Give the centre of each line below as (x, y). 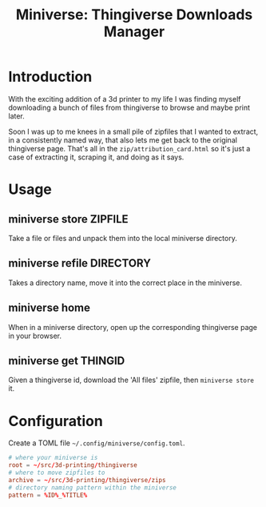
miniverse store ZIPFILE (69, 219)
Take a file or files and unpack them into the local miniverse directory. (123, 238)
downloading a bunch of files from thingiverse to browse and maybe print (129, 107)
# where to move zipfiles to (57, 473)
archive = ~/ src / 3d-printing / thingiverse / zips (87, 480)
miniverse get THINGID (67, 361)
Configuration (56, 421)
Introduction (50, 77)
